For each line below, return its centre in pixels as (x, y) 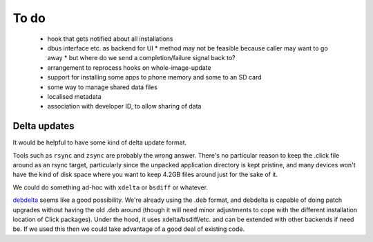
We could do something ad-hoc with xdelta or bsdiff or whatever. (111, 187)
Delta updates (44, 126)
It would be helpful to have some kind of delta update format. (100, 142)
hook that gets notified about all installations (110, 39)
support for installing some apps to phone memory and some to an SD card (154, 77)
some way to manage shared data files (103, 87)
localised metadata (74, 96)
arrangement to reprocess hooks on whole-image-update (129, 67)
